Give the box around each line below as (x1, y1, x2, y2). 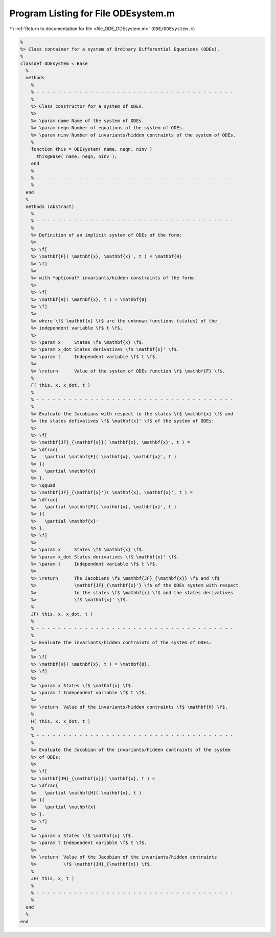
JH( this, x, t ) (31, 876, 75, 881)
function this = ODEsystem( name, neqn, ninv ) (31, 146, 153, 152)
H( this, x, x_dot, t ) (31, 718, 90, 724)
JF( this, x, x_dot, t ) (31, 611, 94, 617)
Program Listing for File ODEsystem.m (9, 8, 175, 19)
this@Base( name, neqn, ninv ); (36, 153, 118, 159)
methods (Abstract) (26, 203, 75, 209)
